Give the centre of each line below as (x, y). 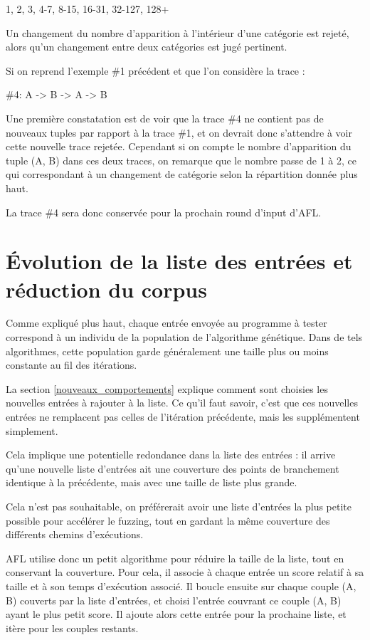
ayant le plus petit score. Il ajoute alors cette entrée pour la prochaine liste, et (176, 614)
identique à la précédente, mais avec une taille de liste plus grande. (152, 482)
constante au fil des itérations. (72, 365)
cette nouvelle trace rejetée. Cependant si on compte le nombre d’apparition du (179, 146)
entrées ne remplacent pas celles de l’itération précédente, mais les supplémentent (183, 416)
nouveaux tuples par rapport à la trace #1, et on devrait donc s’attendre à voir (179, 132)
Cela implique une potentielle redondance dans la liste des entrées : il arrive (171, 455)
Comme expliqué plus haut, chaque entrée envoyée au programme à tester (166, 323)
